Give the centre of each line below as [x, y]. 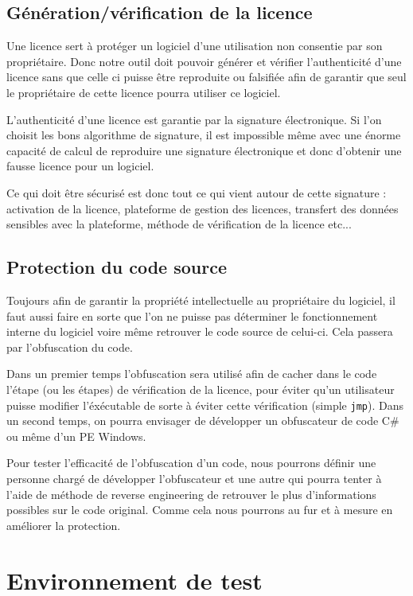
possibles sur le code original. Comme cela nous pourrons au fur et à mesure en [200, 510]
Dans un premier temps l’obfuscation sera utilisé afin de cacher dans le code [192, 374]
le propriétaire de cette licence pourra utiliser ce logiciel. [144, 92]
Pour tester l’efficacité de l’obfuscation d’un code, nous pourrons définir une [191, 463]
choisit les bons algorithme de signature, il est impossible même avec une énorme [204, 135]
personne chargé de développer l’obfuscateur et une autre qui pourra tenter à [194, 478]
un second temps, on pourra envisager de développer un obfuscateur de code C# [203, 421]
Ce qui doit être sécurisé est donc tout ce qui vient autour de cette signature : [197, 192]
